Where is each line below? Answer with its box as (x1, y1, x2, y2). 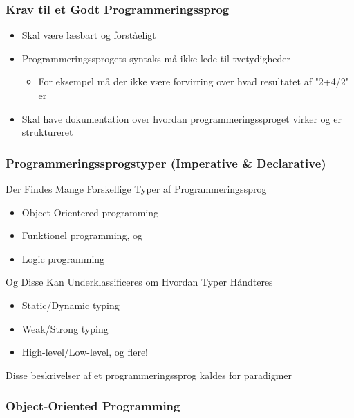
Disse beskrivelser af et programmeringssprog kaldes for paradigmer (6, 367, 292, 382)
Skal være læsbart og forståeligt (21, 28, 156, 42)
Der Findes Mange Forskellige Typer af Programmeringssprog (6, 182, 267, 195)
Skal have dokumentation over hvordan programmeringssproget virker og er (21, 111, 342, 125)
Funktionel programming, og (21, 228, 142, 243)
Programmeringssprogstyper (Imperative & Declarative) (6, 154, 326, 171)
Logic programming (21, 251, 105, 265)
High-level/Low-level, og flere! (21, 345, 149, 359)
